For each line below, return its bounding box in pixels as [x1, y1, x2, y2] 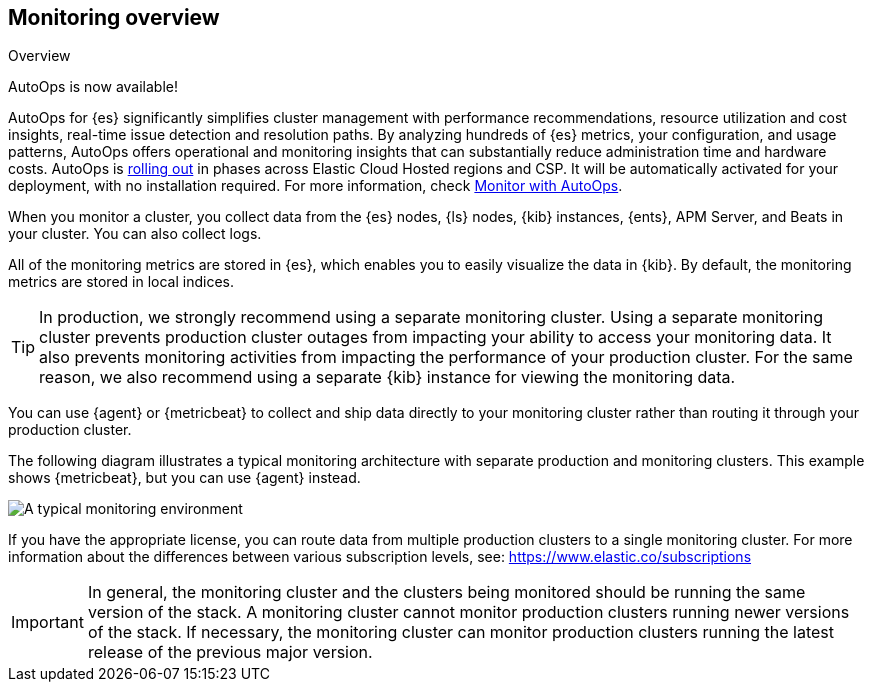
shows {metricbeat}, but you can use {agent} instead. [8, 469, 361, 487]
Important [11, 612, 84, 633]
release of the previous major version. [87, 642, 373, 663]
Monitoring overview [8, 5, 220, 30]
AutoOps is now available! [8, 78, 179, 96]
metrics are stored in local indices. [8, 273, 234, 291]
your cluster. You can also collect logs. [8, 225, 262, 243]
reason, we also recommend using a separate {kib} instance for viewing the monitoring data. [39, 367, 736, 388]
